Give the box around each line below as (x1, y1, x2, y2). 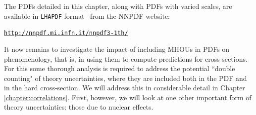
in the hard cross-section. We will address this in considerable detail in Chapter (4, 82, 245, 93)
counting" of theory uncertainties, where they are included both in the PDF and (4, 73, 247, 83)
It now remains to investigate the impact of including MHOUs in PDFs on (4, 43, 230, 54)
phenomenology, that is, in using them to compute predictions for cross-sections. (4, 53, 248, 64)
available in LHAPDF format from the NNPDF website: (4, 10, 170, 21)
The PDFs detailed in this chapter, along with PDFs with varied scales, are (4, 1, 232, 11)
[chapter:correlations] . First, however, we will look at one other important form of (4, 92, 252, 102)
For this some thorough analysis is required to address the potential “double (4, 63, 235, 74)
